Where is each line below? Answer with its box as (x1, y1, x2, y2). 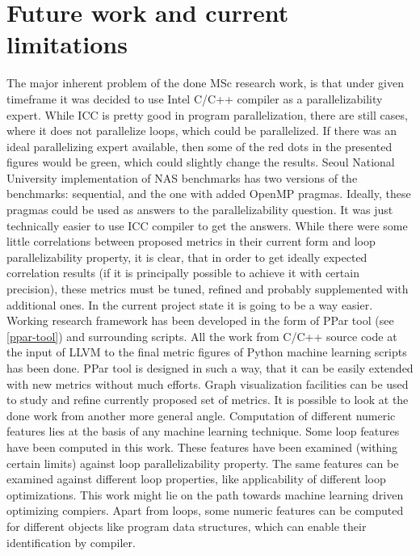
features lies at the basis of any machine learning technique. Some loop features (6, 423, 400, 440)
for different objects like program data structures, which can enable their (6, 517, 367, 534)
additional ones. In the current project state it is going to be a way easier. (6, 296, 373, 313)
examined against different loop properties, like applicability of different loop (6, 470, 386, 487)
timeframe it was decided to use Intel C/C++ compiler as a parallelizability (6, 90, 383, 107)
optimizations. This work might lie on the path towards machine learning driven (6, 486, 404, 503)
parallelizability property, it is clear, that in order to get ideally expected (6, 248, 367, 265)
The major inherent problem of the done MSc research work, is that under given (6, 74, 404, 91)
